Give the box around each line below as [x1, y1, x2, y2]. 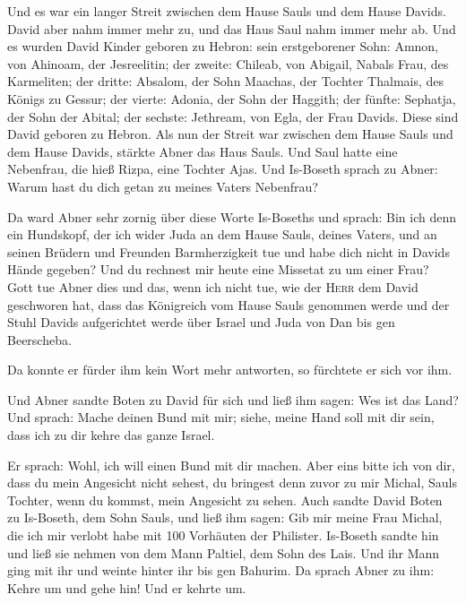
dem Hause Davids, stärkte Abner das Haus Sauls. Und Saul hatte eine [7, 142, 398, 160]
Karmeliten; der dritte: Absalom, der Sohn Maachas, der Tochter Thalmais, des [7, 72, 444, 90]
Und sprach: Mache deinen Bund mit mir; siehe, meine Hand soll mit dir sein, [7, 408, 435, 426]
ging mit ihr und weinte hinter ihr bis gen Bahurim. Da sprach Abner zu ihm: [7, 561, 435, 580]
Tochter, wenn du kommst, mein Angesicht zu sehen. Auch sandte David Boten [7, 490, 443, 509]
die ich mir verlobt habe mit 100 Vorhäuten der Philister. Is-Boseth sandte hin [7, 526, 439, 545]
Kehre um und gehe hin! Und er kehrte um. [7, 578, 246, 597]
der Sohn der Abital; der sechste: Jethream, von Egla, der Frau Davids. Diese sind [7, 107, 459, 125]
